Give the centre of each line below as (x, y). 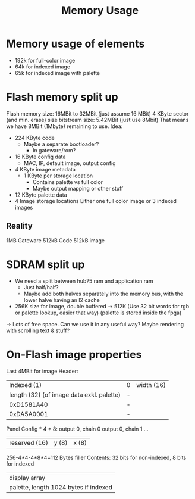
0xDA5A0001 (29, 414)
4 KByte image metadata (45, 169)
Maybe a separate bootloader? (61, 144)
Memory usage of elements (76, 44)
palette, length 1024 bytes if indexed (61, 487)
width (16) (151, 385)
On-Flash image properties (74, 354)
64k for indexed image (42, 67)
